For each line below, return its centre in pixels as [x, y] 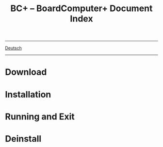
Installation [28, 94]
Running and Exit [40, 116]
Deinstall [23, 139]
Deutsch [13, 48]
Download [26, 72]
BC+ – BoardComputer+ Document [81, 8]
